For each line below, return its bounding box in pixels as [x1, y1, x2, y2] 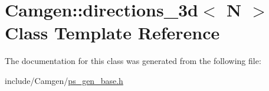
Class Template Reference [5, 21, 220, 45]
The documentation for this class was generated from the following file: [5, 55, 261, 67]
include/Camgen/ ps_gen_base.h [5, 74, 123, 86]
